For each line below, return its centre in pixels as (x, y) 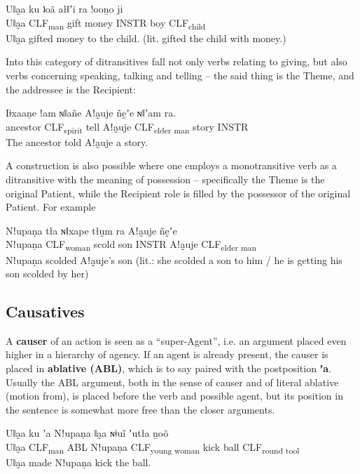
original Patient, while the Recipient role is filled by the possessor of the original (178, 193)
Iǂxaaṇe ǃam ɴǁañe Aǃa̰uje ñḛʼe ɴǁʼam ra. (91, 113)
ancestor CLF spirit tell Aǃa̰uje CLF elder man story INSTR (127, 127)
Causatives (45, 311)
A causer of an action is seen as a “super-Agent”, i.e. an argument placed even (176, 340)
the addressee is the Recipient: (71, 89)
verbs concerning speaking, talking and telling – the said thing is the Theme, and (180, 75)
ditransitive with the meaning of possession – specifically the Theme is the (165, 179)
